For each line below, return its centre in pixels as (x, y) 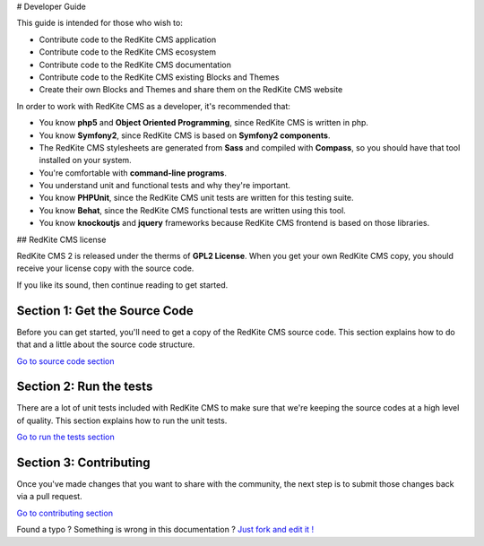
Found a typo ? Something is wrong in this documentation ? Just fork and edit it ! (165, 530)
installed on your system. (85, 160)
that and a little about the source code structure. (106, 344)
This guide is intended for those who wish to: (99, 23)
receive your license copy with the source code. (105, 268)
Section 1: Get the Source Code (105, 311)
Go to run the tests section (66, 437)
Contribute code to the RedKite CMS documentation (135, 65)
